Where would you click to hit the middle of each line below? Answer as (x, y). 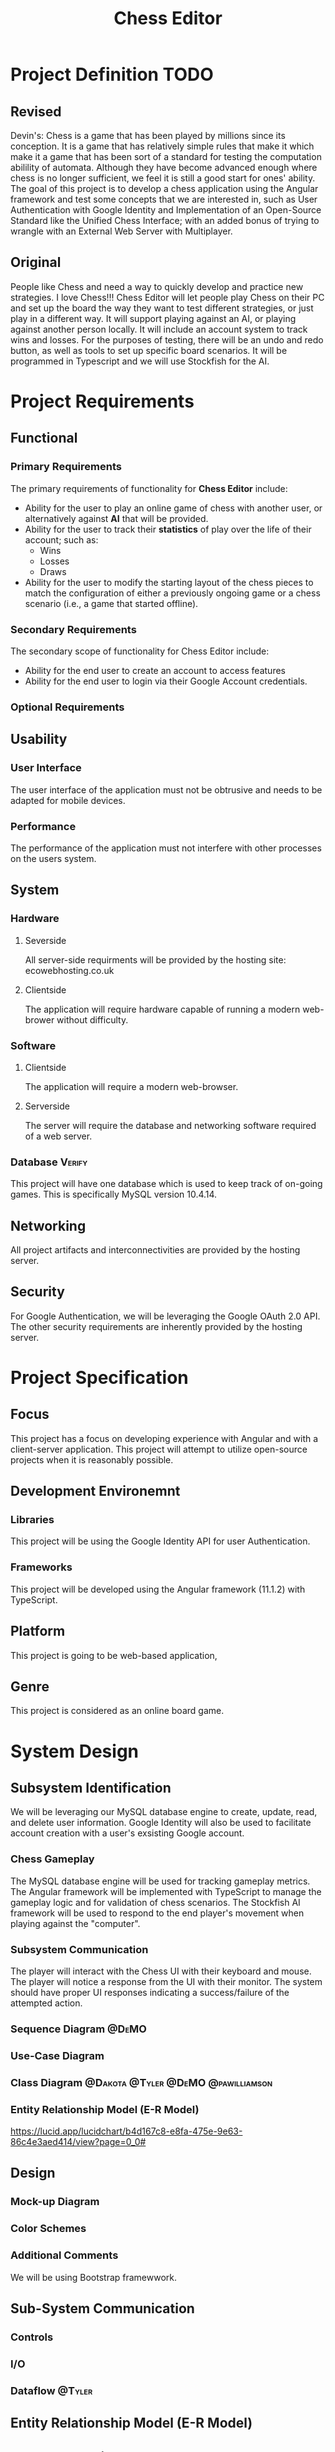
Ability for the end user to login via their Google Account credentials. (166, 681)
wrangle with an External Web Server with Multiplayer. (121, 231)
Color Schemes (48, 2229)
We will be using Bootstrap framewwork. (94, 2277)
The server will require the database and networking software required (170, 1125)
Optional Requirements (67, 707)
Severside (45, 940)
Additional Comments (64, 2255)
